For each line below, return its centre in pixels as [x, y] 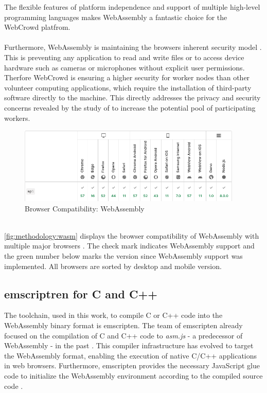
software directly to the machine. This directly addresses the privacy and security [132, 97]
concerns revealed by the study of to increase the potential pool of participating [130, 107]
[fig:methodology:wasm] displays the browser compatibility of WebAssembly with [132, 235]
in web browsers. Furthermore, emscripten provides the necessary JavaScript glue [132, 365]
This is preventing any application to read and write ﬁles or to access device [124, 57]
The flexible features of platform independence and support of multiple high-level [132, 7]
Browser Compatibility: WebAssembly [85, 208]
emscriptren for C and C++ [81, 293]
